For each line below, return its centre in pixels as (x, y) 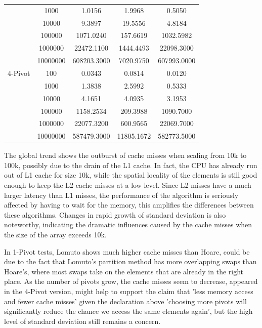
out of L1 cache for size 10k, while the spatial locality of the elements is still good (131, 175)
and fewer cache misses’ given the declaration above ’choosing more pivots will (125, 301)
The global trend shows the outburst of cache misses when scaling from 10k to (125, 155)
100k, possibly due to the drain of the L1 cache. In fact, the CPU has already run (131, 165)
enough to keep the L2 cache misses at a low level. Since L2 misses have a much (128, 185)
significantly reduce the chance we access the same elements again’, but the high (128, 311)
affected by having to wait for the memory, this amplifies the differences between (129, 205)
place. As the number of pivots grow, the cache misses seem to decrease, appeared (131, 281)
